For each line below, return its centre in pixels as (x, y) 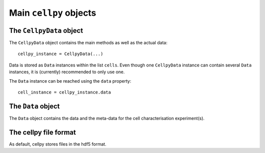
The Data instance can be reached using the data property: (70, 81)
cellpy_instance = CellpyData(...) (61, 54)
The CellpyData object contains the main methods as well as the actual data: (88, 43)
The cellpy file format (42, 132)
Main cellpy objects (53, 13)
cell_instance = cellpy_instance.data (65, 92)
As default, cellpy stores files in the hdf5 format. (58, 144)
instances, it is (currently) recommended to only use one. (67, 72)
